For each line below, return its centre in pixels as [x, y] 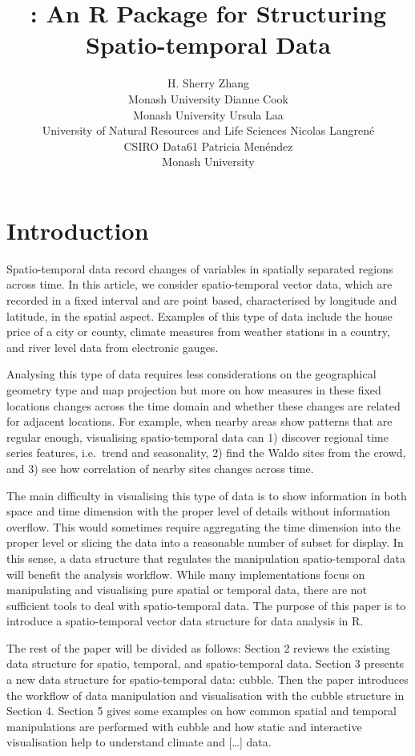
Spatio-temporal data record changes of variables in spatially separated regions [200, 268]
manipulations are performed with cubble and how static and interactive [184, 726]
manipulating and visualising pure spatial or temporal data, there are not [187, 590]
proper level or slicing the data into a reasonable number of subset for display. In [205, 542]
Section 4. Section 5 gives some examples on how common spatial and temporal [201, 711]
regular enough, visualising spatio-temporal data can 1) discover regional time [197, 437]
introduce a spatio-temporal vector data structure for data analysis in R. [185, 621]
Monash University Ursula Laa [208, 114]
